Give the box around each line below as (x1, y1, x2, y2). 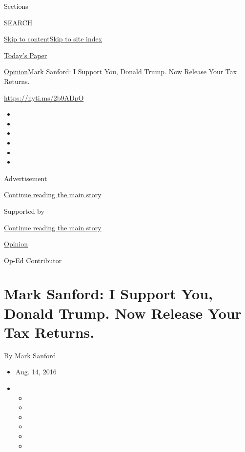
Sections (4, 1, 28, 11)
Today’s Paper (4, 50, 47, 60)
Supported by (4, 205, 44, 216)
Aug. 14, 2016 (15, 367, 57, 377)
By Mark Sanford (4, 350, 56, 360)
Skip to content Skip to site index (4, 34, 102, 44)
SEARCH (4, 17, 33, 27)
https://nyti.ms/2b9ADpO (4, 92, 84, 103)
